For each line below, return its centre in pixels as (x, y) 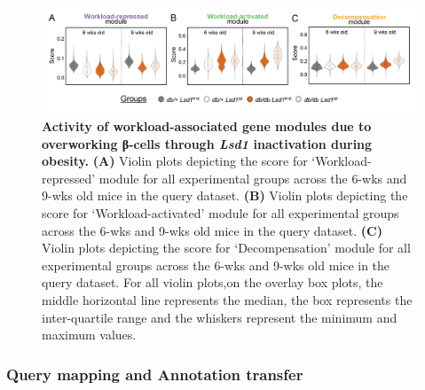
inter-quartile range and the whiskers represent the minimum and (220, 317)
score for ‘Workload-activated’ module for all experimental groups (220, 213)
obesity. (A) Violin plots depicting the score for (175, 161)
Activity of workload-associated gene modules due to (207, 126)
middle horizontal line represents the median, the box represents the (227, 300)
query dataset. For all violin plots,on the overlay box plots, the (212, 282)
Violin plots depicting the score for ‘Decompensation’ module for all (226, 248)
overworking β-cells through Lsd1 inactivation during (207, 143)
